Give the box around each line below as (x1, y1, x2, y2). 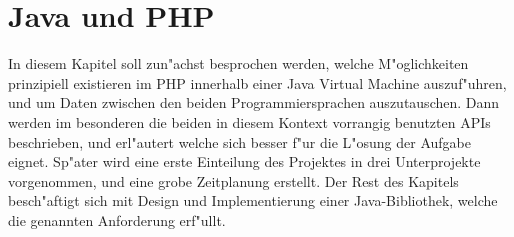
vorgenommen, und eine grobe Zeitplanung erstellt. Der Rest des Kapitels (8, 170, 459, 191)
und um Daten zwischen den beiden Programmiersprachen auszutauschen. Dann (8, 92, 500, 113)
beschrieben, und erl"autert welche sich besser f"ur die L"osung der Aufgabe (8, 131, 471, 152)
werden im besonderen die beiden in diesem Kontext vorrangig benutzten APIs (8, 111, 491, 132)
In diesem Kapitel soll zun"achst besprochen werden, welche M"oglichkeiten (8, 53, 469, 74)
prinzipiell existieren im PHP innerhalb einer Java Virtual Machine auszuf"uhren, (8, 72, 507, 93)
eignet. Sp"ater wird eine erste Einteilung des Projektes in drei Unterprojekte (8, 151, 481, 172)
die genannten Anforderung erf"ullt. (8, 209, 226, 230)
